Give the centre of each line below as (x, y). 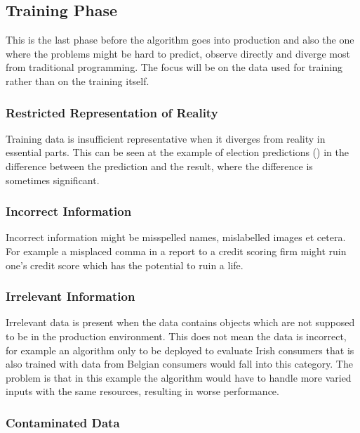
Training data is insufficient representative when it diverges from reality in (166, 138)
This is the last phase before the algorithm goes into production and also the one (180, 40)
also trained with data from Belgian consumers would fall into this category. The (179, 364)
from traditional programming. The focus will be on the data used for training (174, 67)
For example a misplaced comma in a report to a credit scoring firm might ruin (176, 251)
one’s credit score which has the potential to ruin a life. (125, 265)
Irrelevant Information (71, 296)
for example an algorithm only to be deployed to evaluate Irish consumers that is (180, 350)
